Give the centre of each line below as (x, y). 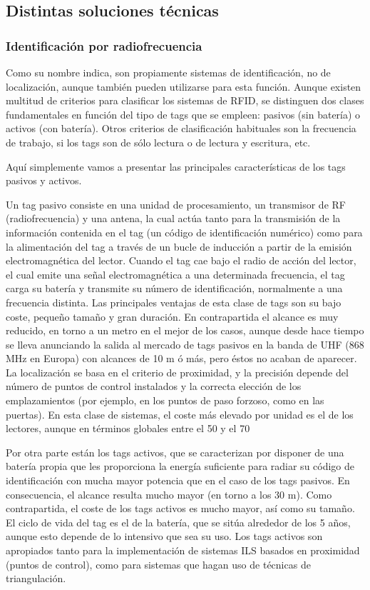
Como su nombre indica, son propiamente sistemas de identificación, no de (168, 72)
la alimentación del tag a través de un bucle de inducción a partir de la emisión (179, 246)
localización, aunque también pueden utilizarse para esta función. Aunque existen (184, 86)
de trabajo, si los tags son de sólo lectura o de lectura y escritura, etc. (158, 142)
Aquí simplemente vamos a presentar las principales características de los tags (176, 166)
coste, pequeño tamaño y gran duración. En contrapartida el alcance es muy (172, 316)
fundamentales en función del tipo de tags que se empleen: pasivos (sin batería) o (183, 114)
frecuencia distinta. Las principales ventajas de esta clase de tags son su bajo (174, 302)
